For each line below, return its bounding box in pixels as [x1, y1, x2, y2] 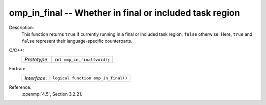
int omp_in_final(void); [54, 57, 110, 62]
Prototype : [24, 56, 49, 63]
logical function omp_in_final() [52, 76, 128, 80]
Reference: [9, 84, 32, 90]
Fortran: [9, 66, 26, 72]
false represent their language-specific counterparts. [21, 38, 133, 44]
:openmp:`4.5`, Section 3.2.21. [21, 91, 82, 97]
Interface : [24, 75, 47, 81]
